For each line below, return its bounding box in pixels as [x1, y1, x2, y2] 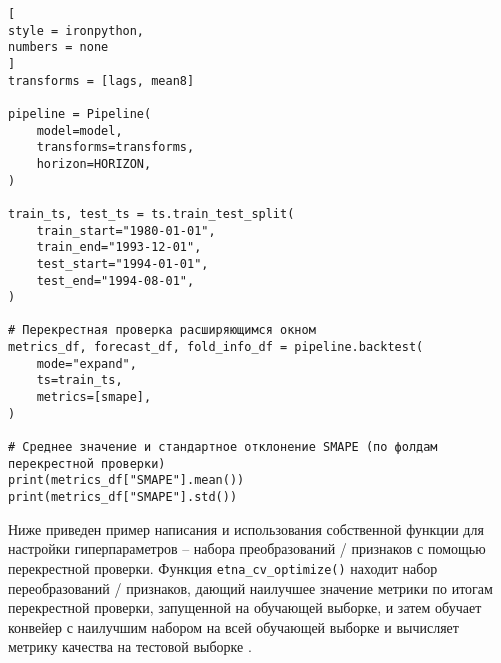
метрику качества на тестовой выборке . [8, 636, 252, 657]
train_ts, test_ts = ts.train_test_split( [8, 206, 295, 221]
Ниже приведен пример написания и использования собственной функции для [8, 518, 484, 539]
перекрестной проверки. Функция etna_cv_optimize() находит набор [8, 557, 438, 578]
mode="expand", [36, 356, 137, 371]
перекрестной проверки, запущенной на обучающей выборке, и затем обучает [8, 597, 482, 618]
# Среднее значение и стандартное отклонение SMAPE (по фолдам [8, 440, 438, 455]
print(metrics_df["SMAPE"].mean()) [8, 473, 245, 488]
